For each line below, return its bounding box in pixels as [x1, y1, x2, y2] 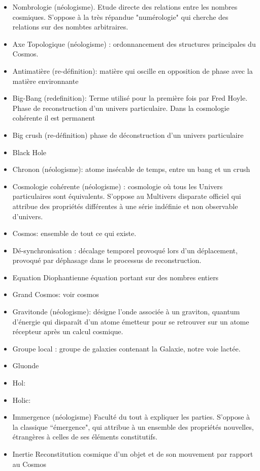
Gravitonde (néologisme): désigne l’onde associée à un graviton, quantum [12, 306, 240, 317]
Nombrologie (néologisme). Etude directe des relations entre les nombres [12, 2, 238, 12]
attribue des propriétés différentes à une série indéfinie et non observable [12, 200, 238, 211]
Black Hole [12, 146, 47, 157]
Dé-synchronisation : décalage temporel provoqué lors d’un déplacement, [12, 245, 238, 255]
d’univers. [12, 211, 43, 221]
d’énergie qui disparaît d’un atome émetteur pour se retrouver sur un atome [12, 316, 249, 327]
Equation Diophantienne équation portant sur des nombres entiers [12, 272, 219, 282]
